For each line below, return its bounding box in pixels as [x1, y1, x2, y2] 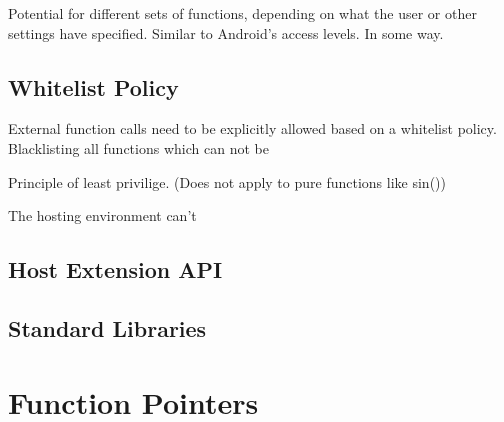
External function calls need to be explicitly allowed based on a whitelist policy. [8, 118, 497, 139]
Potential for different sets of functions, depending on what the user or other [8, 3, 477, 23]
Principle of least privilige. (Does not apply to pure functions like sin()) [8, 171, 446, 192]
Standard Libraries [8, 312, 207, 343]
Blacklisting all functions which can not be [8, 137, 269, 158]
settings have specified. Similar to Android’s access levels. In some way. [8, 22, 444, 43]
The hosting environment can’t [8, 205, 197, 226]
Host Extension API [8, 254, 223, 285]
